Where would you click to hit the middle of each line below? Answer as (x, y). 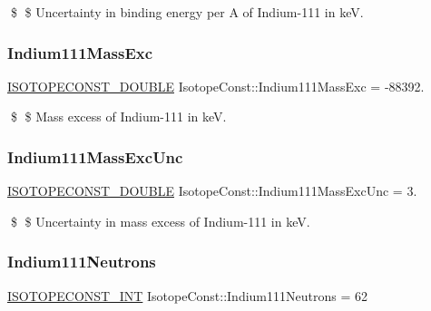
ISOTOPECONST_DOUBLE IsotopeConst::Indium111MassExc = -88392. (216, 86)
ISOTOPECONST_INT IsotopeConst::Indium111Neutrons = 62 (187, 295)
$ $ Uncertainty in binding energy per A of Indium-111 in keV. (187, 12)
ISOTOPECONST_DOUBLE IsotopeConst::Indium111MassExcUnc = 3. (212, 191)
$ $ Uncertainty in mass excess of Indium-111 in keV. (160, 221)
